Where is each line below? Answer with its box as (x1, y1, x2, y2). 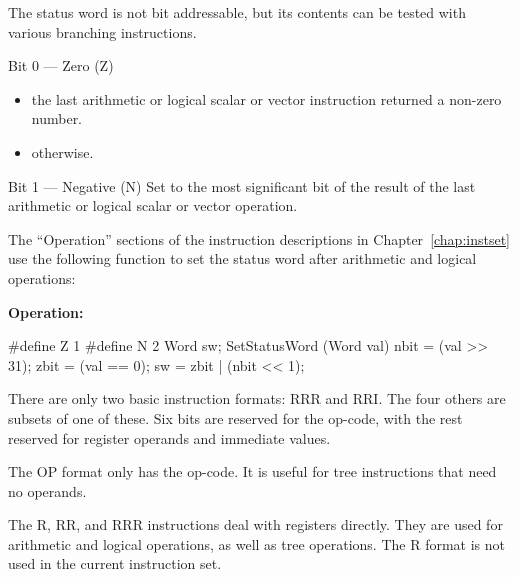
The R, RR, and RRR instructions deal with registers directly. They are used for (8, 514, 503, 535)
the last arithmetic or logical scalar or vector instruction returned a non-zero (31, 88, 502, 109)
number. (31, 108, 83, 129)
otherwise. (31, 141, 94, 162)
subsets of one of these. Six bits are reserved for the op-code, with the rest (8, 407, 463, 428)
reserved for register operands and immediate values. (8, 427, 331, 448)
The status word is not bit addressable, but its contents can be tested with (8, 2, 466, 22)
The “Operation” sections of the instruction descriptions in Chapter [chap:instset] (8, 228, 511, 249)
